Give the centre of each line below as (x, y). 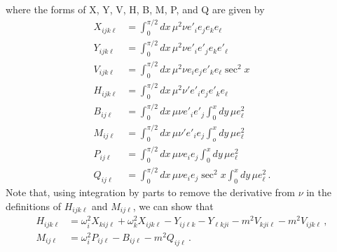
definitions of (34, 206)
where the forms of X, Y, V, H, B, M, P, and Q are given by (135, 9)
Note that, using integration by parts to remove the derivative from (150, 192)
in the (319, 192)
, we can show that (173, 206)
